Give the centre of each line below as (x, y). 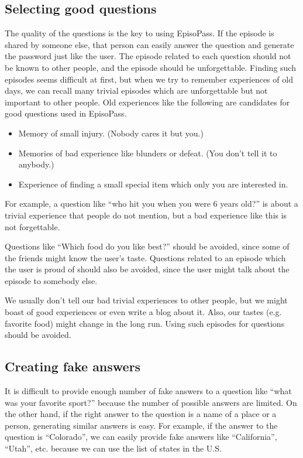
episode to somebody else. (51, 280)
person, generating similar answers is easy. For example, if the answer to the (141, 425)
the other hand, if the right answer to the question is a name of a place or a (141, 414)
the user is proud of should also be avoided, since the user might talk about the (147, 269)
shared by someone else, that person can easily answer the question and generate (149, 44)
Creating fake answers (73, 366)
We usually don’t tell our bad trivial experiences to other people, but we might (146, 300)
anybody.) (36, 164)
